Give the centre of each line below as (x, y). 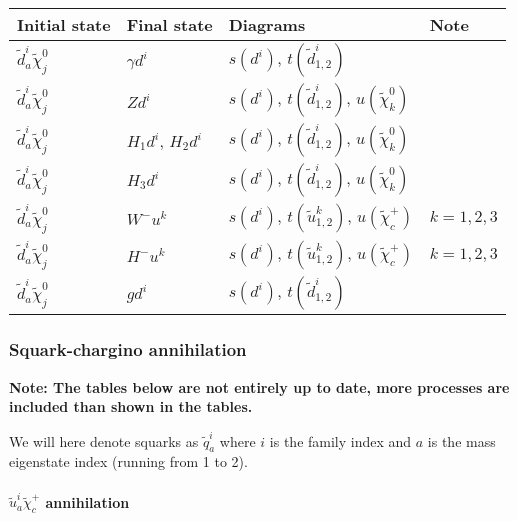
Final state (169, 24)
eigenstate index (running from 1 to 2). (128, 461)
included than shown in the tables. (131, 406)
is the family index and (340, 440)
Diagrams (267, 24)
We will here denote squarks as (104, 440)
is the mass (461, 440)
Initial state (64, 24)
